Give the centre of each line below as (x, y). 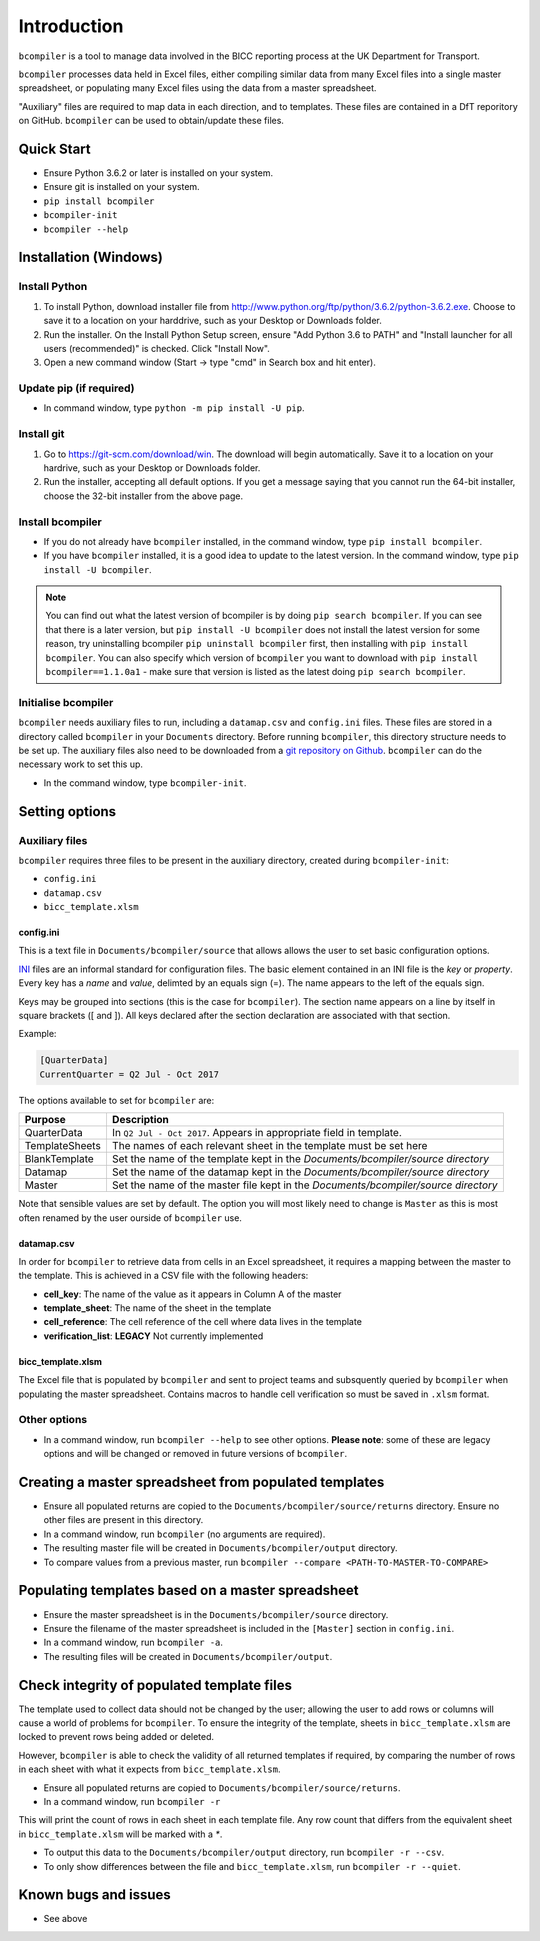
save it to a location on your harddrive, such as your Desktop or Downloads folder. (212, 321)
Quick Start (54, 148)
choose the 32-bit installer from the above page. (143, 496)
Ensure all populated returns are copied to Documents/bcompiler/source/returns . (222, 1787)
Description (140, 1120)
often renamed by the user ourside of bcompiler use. (130, 1217)
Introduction (71, 26)
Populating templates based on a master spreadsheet (188, 1590)
